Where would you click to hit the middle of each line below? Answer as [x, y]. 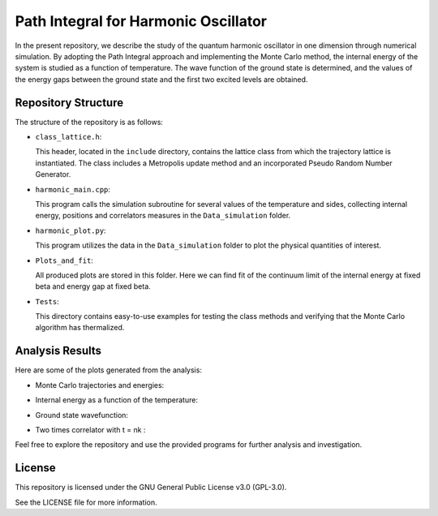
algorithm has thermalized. [80, 328]
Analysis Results [58, 351]
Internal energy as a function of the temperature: [117, 400]
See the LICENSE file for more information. [86, 502]
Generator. [53, 174]
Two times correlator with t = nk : [90, 429]
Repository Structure [69, 103]
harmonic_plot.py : [71, 230]
